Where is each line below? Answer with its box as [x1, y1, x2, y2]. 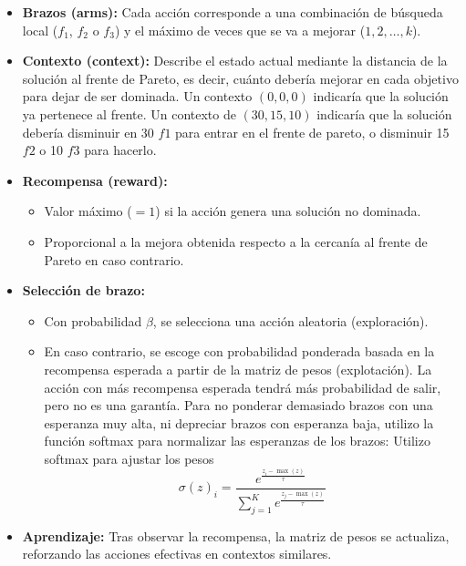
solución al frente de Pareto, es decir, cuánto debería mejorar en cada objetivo [22, 68, 459, 87]
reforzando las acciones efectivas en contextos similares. [22, 544, 332, 563]
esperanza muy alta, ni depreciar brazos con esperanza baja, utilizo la [44, 413, 434, 432]
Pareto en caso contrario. [44, 250, 184, 269]
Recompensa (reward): [22, 170, 168, 190]
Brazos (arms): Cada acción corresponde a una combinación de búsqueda [22, 3, 443, 21]
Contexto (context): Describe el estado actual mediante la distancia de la [22, 51, 448, 70]
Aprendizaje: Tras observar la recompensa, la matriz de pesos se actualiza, [22, 526, 450, 545]
